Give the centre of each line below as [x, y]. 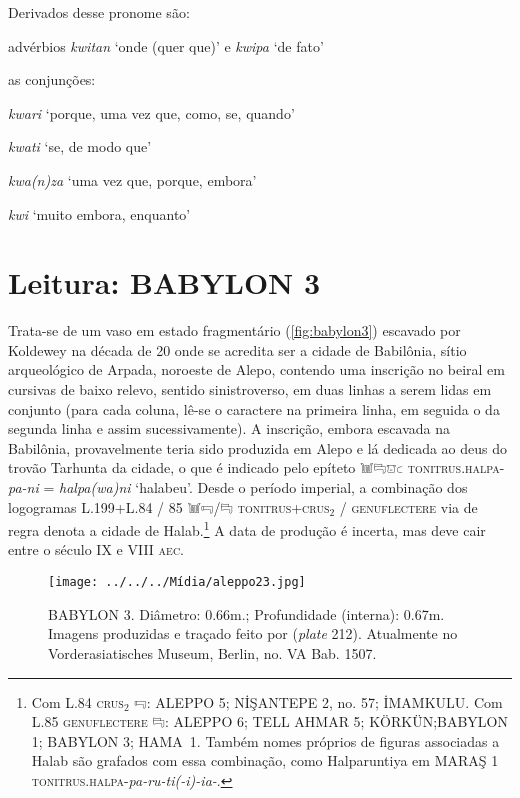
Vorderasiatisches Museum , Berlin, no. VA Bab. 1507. [212, 652]
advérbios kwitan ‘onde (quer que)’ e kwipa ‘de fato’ [166, 45]
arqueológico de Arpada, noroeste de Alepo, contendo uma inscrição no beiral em [256, 369]
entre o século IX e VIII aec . [96, 549]
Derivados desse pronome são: [99, 12]
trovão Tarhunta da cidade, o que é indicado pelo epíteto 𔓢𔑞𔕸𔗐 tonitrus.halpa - [256, 467]
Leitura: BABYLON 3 [164, 282]
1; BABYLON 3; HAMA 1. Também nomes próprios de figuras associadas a [265, 740]
